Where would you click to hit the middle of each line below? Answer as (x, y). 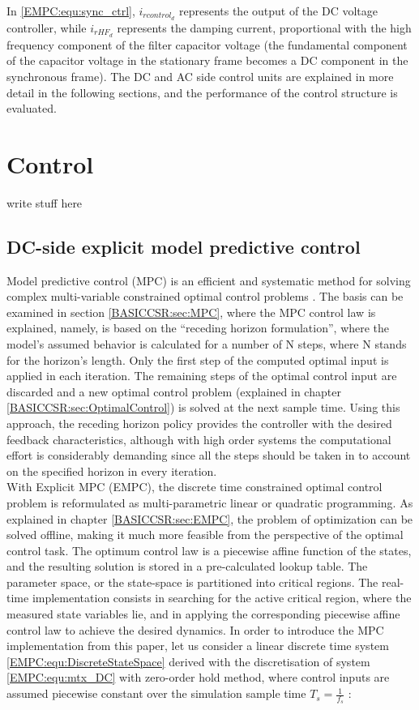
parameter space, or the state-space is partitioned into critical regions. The (192, 582)
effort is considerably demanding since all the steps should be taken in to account (209, 455)
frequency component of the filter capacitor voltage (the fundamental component (207, 44)
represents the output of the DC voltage (278, 11)
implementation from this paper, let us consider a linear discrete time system (198, 646)
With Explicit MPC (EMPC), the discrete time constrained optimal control (195, 487)
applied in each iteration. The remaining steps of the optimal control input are (202, 376)
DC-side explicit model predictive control (184, 246)
